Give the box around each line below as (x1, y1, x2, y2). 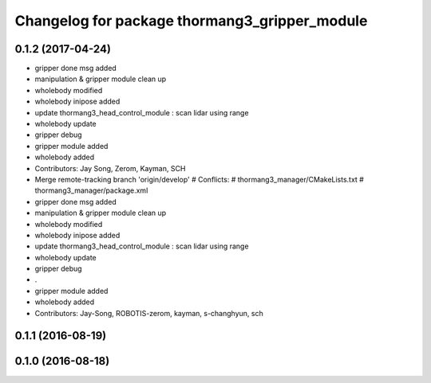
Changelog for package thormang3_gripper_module (14, 12, 368, 29)
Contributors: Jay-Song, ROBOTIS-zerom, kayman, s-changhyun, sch (34, 308, 263, 318)
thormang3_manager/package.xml (34, 186, 148, 195)
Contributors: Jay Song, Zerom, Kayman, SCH (34, 163, 186, 173)
